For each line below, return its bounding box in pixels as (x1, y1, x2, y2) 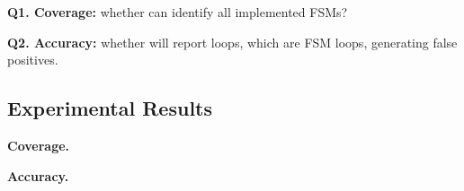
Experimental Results (7, 94, 212, 122)
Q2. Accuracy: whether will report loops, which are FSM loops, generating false (7, 32, 458, 51)
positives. (7, 50, 58, 69)
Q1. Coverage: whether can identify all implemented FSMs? (7, 3, 348, 21)
